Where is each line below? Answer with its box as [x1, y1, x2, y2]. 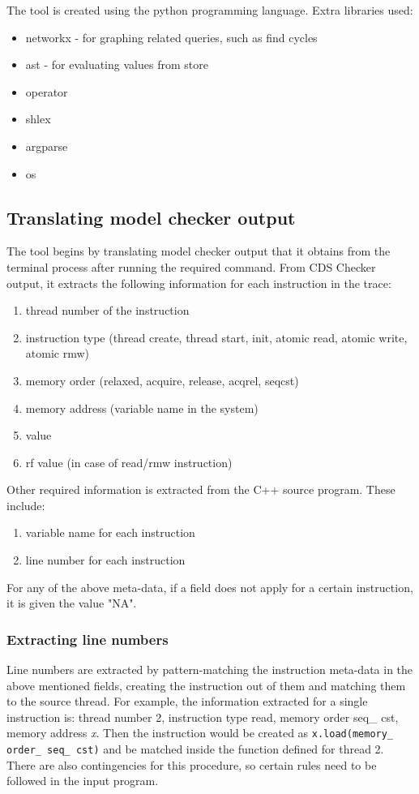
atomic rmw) [25, 345, 89, 362]
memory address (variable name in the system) [25, 399, 259, 416]
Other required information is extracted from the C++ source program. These [6, 481, 395, 498]
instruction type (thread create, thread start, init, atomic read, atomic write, [25, 328, 408, 345]
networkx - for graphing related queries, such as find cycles [25, 28, 318, 45]
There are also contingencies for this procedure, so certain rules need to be [6, 756, 377, 773]
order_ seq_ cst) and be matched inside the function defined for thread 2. [6, 740, 384, 758]
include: [6, 496, 45, 513]
